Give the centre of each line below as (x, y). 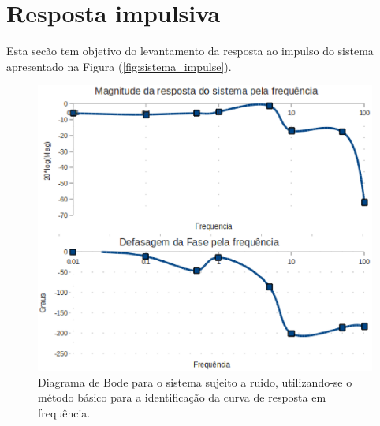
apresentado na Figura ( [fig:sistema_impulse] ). (119, 66)
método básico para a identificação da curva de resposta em (182, 397)
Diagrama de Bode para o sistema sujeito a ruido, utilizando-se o (195, 381)
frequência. (64, 412)
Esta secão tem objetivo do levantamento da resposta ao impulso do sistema (190, 51)
